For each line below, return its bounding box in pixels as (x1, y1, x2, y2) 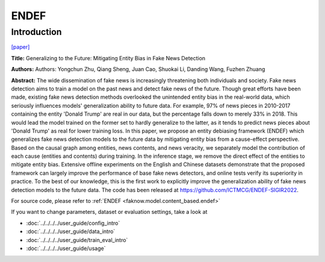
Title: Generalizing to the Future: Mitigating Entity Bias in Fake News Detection (11, 54, 206, 61)
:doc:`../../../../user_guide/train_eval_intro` (26, 236, 128, 243)
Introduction (11, 27, 62, 37)
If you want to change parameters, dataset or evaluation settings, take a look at (11, 208, 208, 216)
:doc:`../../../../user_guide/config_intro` (26, 219, 120, 226)
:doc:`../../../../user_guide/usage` (26, 245, 106, 252)
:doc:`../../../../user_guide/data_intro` (26, 228, 116, 235)
